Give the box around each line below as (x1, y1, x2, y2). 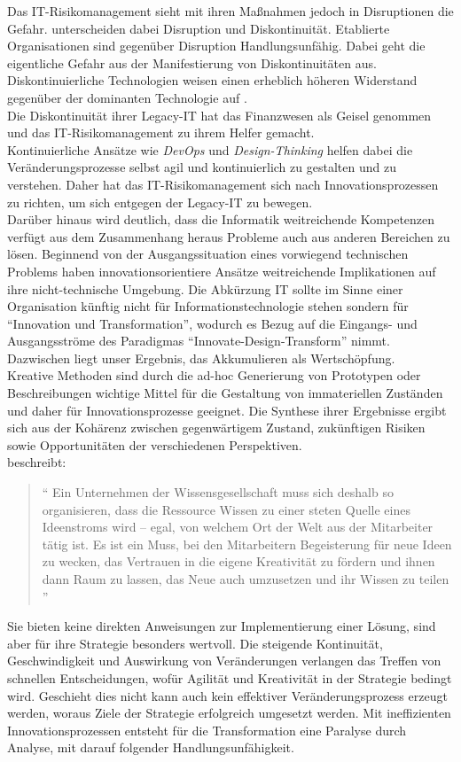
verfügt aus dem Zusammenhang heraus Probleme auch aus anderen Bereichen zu (7, 227, 450, 245)
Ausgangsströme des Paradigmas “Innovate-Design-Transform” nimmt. (7, 331, 390, 350)
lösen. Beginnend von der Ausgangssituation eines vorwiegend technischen (7, 245, 409, 263)
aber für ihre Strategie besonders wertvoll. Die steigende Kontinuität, (7, 634, 383, 652)
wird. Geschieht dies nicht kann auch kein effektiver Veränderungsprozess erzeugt (7, 686, 448, 704)
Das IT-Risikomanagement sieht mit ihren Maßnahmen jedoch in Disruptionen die (7, 2, 454, 19)
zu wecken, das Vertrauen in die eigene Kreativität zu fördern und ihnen (42, 552, 435, 571)
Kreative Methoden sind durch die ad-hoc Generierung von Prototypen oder (7, 366, 421, 385)
